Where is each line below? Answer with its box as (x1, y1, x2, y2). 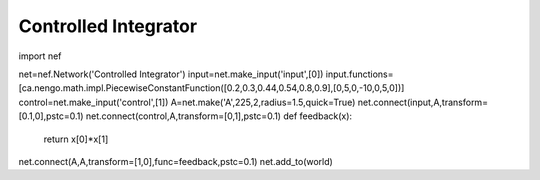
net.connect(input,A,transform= (357, 96, 489, 108)
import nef (18, 50, 62, 62)
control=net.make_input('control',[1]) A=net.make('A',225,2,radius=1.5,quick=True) (18, 96, 356, 108)
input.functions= (325, 68, 394, 80)
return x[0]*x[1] (43, 133, 109, 145)
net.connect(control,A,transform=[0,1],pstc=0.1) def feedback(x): (85, 110, 353, 122)
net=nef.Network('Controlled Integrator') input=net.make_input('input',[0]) (18, 68, 324, 80)
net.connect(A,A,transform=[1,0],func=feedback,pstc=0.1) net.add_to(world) (18, 155, 334, 167)
